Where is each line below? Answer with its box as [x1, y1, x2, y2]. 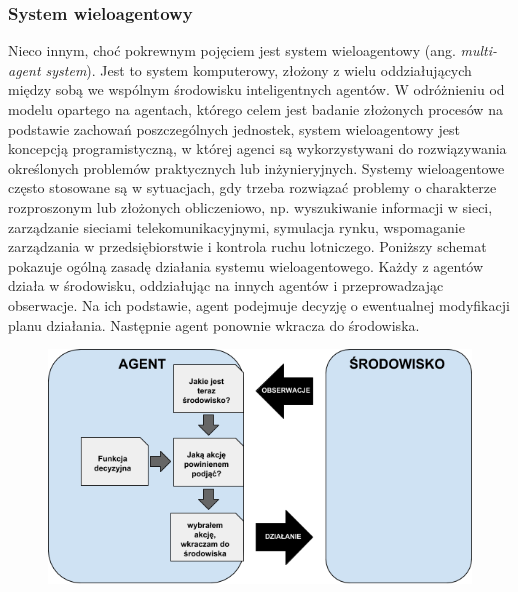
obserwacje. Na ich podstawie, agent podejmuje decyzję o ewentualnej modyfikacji [8, 294, 510, 315]
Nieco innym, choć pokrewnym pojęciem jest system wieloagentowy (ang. [8, 40, 456, 61]
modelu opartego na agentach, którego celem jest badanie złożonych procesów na [8, 99, 503, 119]
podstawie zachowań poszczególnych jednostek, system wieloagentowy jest [8, 118, 460, 139]
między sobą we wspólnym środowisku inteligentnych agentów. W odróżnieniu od [8, 79, 505, 100]
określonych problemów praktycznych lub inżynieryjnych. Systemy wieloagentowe [8, 157, 505, 178]
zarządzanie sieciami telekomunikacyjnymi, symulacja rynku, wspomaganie [8, 216, 465, 237]
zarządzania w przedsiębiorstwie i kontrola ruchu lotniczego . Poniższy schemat [8, 236, 487, 257]
